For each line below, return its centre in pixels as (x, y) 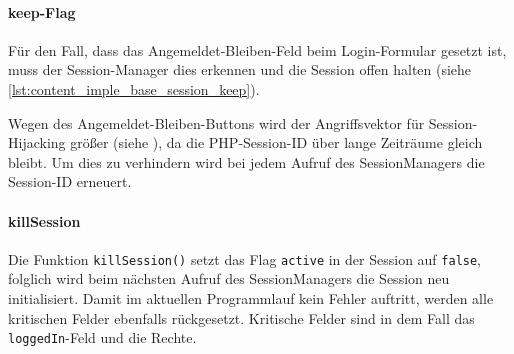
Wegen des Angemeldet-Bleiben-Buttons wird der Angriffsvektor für (216, 122)
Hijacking (37, 142)
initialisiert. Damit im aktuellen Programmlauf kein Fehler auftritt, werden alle (251, 298)
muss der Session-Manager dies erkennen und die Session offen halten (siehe (240, 69)
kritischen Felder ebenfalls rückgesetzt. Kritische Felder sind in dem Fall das (241, 317)
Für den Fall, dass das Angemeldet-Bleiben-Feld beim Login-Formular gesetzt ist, (257, 49)
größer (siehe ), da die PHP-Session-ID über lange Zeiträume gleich (276, 142)
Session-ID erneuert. (70, 181)
